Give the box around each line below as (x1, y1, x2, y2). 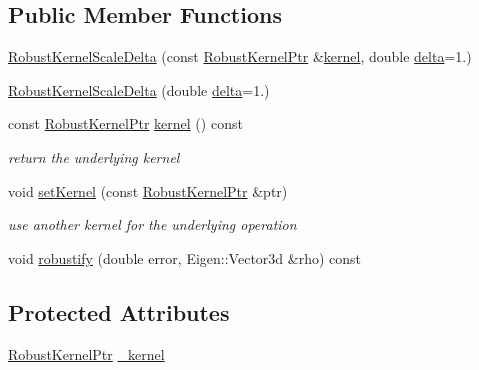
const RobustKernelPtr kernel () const (8, 113, 243, 134)
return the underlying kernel (8, 146, 180, 167)
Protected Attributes (8, 296, 230, 327)
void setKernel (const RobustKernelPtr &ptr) (8, 180, 288, 201)
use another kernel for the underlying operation (8, 214, 297, 235)
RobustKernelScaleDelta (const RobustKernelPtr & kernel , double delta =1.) (8, 46, 472, 67)
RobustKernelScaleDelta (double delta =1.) (8, 79, 270, 100)
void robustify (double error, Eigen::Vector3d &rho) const (8, 247, 361, 268)
